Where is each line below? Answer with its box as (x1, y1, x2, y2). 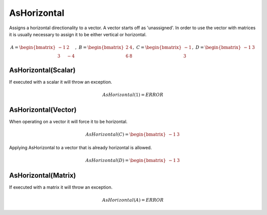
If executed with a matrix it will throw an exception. (9, 184, 113, 190)
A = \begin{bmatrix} (10, 45, 56, 51)
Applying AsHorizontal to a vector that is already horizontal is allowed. (9, 144, 152, 151)
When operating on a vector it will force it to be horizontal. (9, 118, 128, 124)
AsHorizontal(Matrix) (9, 171, 76, 179)
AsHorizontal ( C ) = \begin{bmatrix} (86, 132, 166, 137)
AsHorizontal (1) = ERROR (102, 92, 164, 98)
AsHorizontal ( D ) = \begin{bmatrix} (86, 158, 166, 163)
